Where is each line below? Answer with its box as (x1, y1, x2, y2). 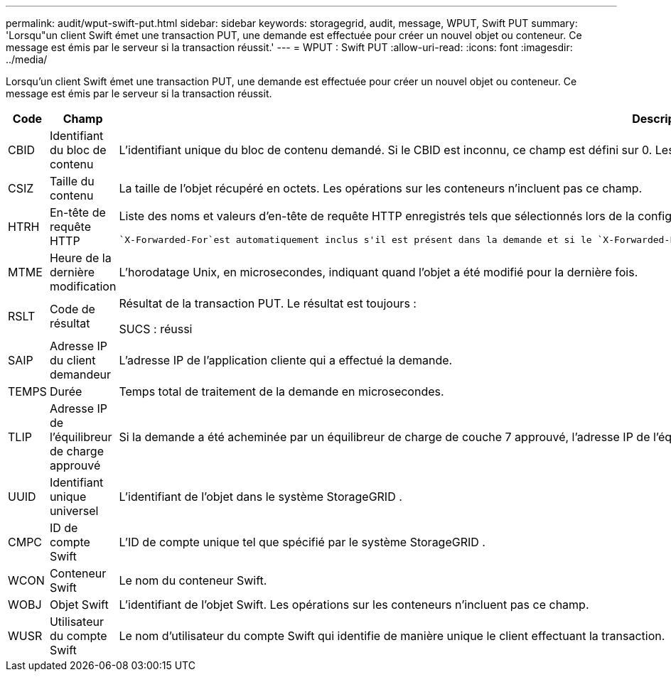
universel (49, 504, 99, 518)
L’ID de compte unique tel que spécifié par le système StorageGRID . (119, 535, 485, 549)
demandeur (49, 367, 112, 381)
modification (49, 279, 117, 293)
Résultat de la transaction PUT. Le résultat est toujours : (119, 296, 417, 310)
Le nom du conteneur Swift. (119, 573, 267, 587)
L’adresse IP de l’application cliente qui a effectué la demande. (119, 353, 453, 367)
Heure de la (49, 251, 112, 265)
